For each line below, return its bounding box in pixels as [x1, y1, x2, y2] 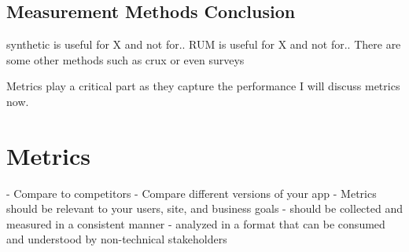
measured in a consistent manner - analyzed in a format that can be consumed [6, 215, 385, 232]
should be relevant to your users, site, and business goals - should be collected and [6, 200, 403, 217]
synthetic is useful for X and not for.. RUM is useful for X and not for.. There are [6, 36, 401, 53]
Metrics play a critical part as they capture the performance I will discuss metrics [6, 78, 400, 94]
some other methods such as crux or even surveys [6, 51, 245, 68]
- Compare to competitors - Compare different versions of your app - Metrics [6, 184, 377, 201]
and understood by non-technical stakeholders [6, 231, 227, 247]
